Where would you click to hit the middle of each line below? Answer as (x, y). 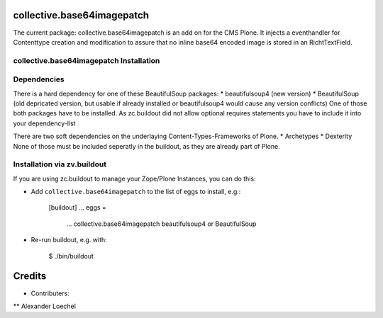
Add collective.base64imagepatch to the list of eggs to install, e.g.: (136, 192)
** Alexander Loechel (44, 306)
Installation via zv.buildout (60, 164)
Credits (30, 276)
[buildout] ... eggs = (77, 208)
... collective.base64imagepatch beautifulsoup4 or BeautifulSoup (161, 224)
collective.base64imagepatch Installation (87, 60)
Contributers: (50, 293)
